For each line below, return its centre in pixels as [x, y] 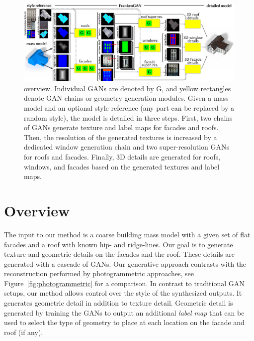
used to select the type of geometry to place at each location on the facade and [124, 322]
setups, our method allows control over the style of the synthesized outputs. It [123, 293]
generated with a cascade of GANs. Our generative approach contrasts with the [125, 263]
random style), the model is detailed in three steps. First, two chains [128, 117]
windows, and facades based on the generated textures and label [122, 166]
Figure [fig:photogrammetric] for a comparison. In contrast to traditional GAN [124, 283]
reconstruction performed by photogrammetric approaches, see [99, 273]
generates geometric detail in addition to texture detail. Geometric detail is [119, 303]
